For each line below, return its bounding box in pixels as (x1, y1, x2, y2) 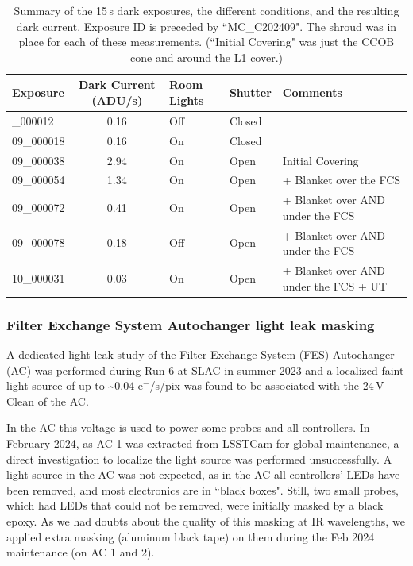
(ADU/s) (91, 91, 143, 108)
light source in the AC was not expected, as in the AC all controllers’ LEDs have (6, 466, 400, 483)
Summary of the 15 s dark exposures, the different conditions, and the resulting (14, 2, 399, 18)
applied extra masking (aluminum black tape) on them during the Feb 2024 (6, 528, 375, 545)
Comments (282, 84, 342, 101)
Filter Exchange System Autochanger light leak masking (6, 314, 375, 334)
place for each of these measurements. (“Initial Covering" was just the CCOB (18, 33, 395, 50)
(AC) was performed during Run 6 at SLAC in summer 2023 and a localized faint (6, 361, 404, 378)
